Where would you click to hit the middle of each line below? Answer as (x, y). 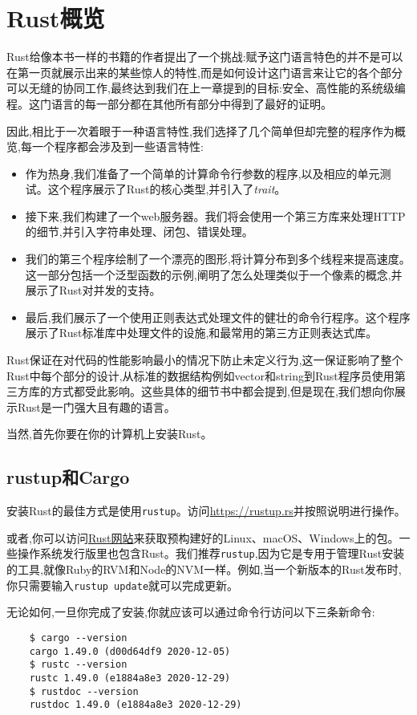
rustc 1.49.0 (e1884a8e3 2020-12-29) (130, 678)
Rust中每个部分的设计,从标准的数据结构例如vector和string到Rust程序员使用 (200, 375)
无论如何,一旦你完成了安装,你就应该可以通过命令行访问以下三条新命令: (191, 612)
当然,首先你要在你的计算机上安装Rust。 (109, 434)
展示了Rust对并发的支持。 (93, 290)
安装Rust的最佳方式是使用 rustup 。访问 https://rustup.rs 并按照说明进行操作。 (206, 511)
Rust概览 (56, 18)
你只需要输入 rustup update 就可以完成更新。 (123, 585)
